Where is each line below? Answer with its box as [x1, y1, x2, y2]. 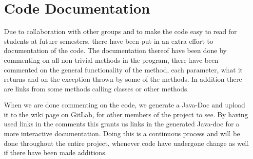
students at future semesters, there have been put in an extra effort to [4, 35, 214, 46]
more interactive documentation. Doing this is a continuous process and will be [4, 128, 240, 139]
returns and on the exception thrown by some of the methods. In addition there [4, 74, 242, 84]
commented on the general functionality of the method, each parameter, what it [4, 64, 243, 74]
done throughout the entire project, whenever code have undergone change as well [4, 138, 249, 148]
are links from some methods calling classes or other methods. [4, 83, 189, 93]
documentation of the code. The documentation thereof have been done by [4, 45, 227, 55]
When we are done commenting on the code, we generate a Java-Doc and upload [4, 100, 245, 110]
